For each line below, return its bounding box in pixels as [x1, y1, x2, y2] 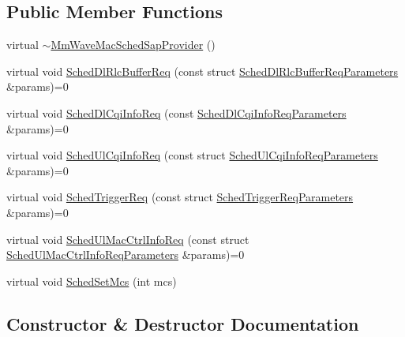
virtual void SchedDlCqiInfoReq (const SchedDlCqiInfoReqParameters [6, 104, 347, 121]
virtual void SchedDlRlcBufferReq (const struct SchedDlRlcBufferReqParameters [6, 62, 399, 79]
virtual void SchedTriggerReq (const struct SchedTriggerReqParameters [6, 189, 354, 205]
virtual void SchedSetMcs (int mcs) [6, 272, 177, 289]
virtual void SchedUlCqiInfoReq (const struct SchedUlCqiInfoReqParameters [6, 147, 378, 163]
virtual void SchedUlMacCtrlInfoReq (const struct [6, 230, 249, 247]
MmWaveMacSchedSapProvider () [51, 36, 216, 53]
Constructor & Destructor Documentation [6, 311, 359, 335]
